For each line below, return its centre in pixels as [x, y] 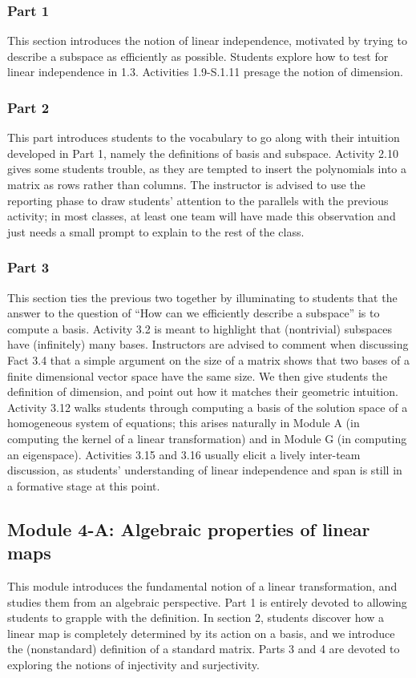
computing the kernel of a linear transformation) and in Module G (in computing [207, 438]
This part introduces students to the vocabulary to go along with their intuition [204, 137]
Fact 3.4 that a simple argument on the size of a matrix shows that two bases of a [208, 359]
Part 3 [28, 267]
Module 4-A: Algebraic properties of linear [189, 529]
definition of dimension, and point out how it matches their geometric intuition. [203, 391]
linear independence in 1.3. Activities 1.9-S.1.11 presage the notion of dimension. [205, 72]
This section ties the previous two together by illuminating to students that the [202, 297]
